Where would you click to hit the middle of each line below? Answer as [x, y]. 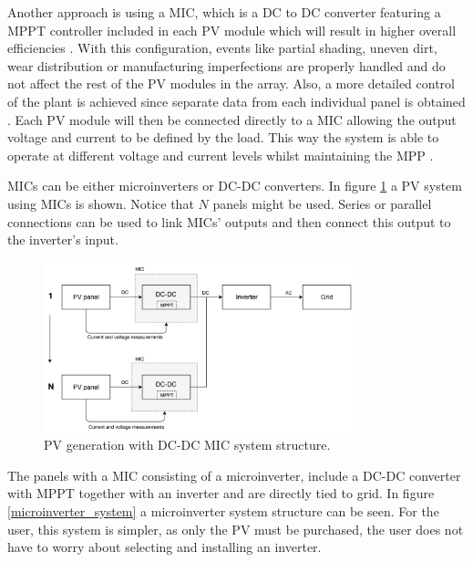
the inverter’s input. [63, 239]
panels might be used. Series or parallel [322, 203]
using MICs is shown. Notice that [101, 203]
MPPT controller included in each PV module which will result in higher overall [232, 30]
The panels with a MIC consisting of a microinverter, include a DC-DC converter [234, 475]
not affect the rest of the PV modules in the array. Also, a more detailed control [231, 83]
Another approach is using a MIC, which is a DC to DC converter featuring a [224, 12]
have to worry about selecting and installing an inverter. [165, 547]
